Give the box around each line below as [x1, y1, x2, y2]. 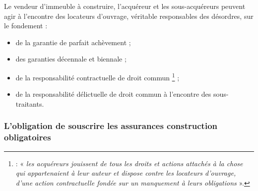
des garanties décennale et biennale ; [15, 54, 127, 64]
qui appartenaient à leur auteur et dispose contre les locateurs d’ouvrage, [15, 168, 236, 178]
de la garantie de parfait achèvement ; [15, 37, 131, 47]
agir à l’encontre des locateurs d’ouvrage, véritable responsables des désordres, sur [4, 10, 254, 21]
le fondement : [4, 20, 48, 31]
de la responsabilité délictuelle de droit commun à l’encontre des [15, 89, 211, 99]
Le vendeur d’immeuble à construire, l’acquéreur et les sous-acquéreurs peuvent [4, 1, 246, 11]
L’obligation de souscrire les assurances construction [4, 120, 218, 132]
